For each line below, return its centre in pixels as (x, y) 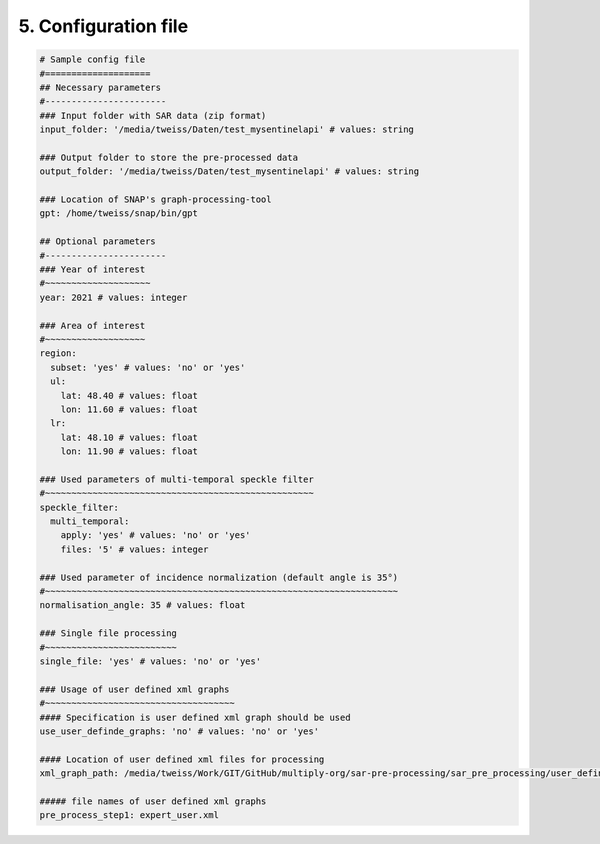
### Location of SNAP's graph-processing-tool (155, 199)
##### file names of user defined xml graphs (153, 801)
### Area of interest (92, 325)
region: (58, 353)
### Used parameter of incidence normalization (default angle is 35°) (219, 577)
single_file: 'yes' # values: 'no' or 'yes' (150, 661)
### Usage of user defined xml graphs (134, 689)
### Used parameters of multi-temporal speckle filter (176, 479)
